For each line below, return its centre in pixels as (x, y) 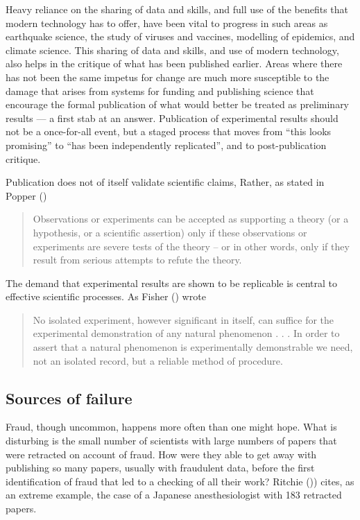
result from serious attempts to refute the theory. (137, 260)
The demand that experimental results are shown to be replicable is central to (172, 283)
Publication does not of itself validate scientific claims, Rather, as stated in (165, 182)
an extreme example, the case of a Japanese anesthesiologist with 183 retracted (174, 495)
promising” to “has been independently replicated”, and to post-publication (166, 145)
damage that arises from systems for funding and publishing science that (160, 90)
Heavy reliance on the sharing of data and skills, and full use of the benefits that (177, 9)
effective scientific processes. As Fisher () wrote (106, 296)
